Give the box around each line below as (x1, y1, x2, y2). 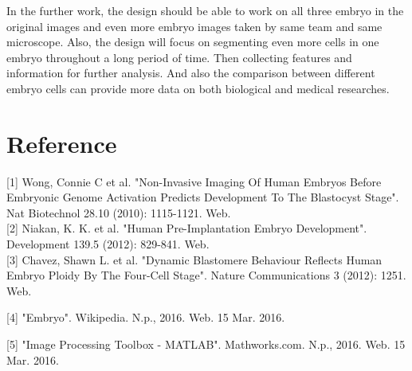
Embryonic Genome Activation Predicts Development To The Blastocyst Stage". (6, 189, 399, 205)
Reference (6, 127, 117, 159)
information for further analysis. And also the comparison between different (6, 64, 375, 81)
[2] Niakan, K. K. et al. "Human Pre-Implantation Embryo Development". (6, 220, 367, 236)
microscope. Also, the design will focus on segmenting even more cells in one (6, 33, 379, 50)
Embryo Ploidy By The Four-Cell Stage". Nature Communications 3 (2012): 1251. (6, 267, 406, 283)
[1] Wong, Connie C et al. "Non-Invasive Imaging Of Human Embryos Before (6, 173, 382, 189)
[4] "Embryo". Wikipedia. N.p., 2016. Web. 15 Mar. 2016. (6, 309, 285, 326)
